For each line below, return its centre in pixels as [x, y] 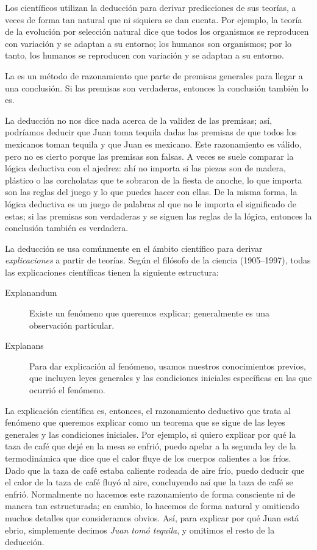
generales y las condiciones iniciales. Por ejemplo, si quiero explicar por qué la [151, 434]
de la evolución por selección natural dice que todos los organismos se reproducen [157, 31]
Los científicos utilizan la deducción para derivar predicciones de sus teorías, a [151, 7]
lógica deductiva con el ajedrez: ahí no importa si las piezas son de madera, [145, 168]
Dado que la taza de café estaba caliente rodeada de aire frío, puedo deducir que [155, 470]
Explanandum [31, 292]
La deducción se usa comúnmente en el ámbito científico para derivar [134, 248]
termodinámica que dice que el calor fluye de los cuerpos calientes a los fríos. [148, 458]
